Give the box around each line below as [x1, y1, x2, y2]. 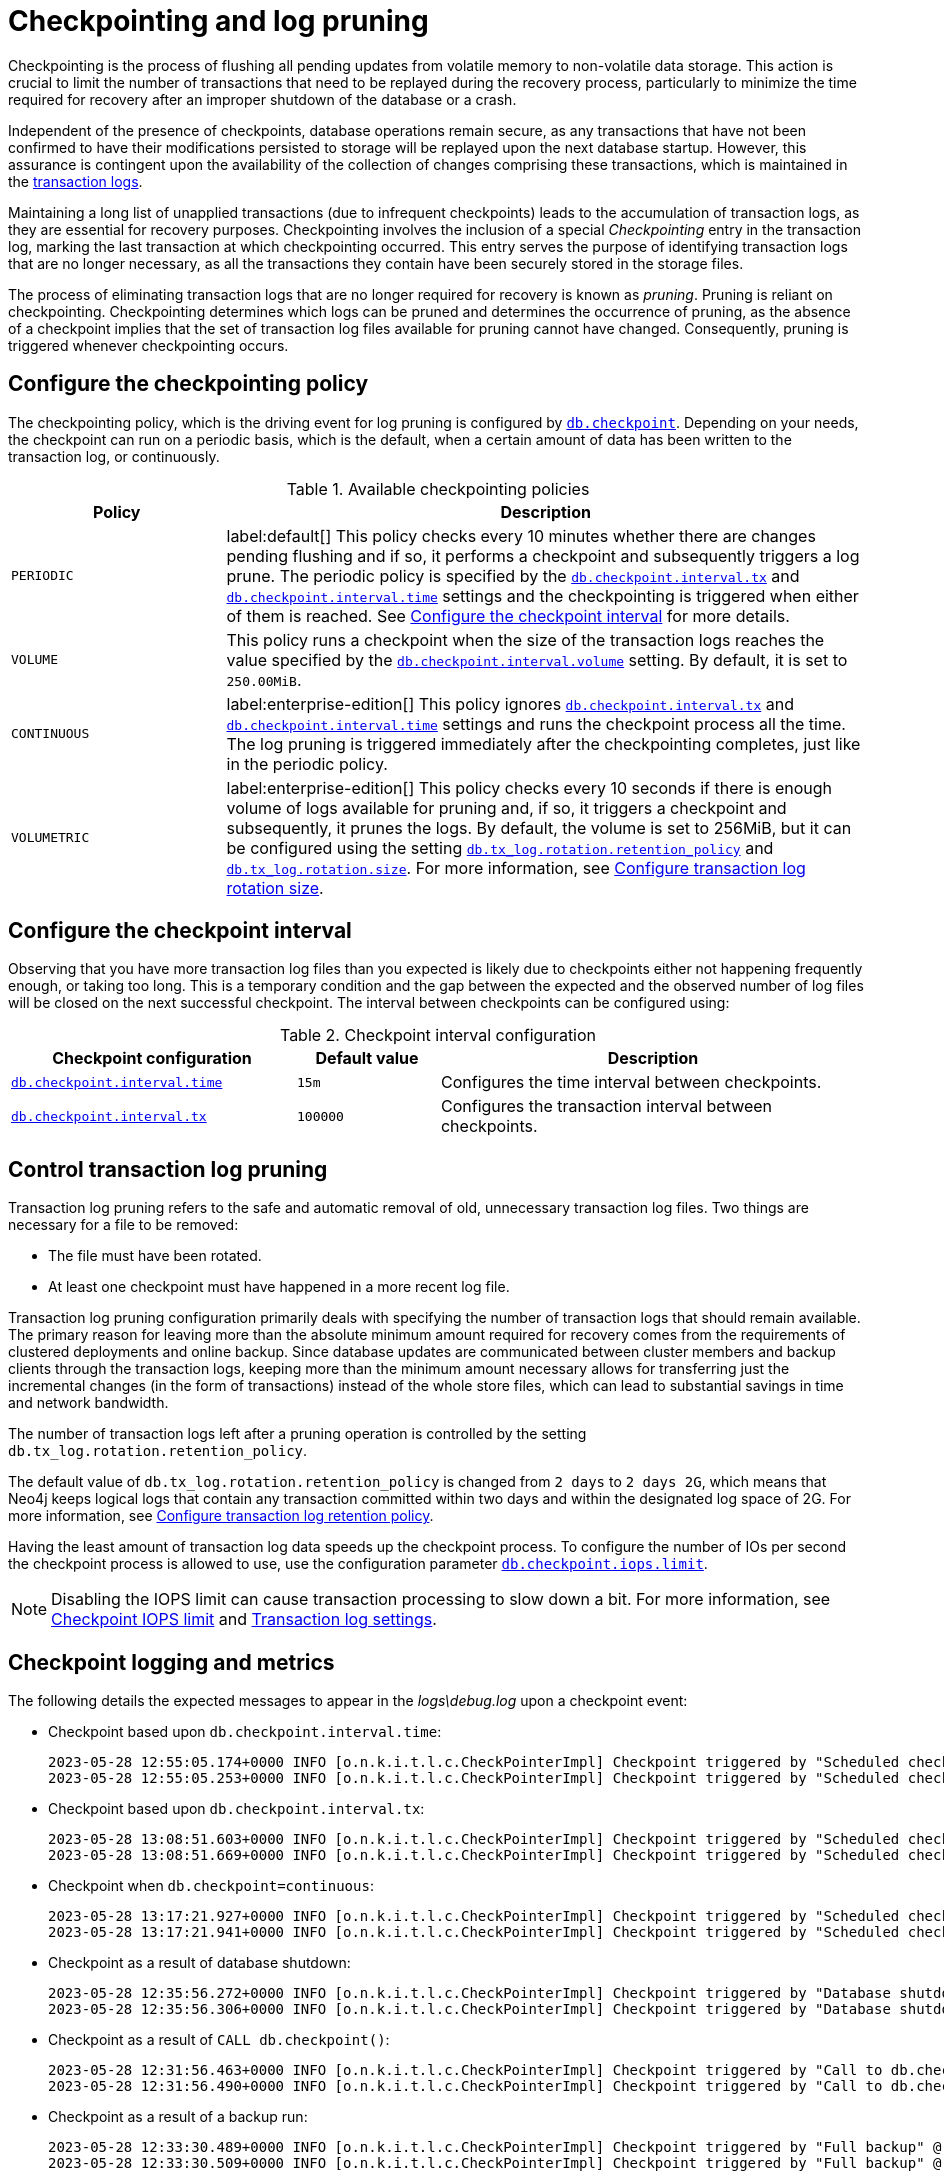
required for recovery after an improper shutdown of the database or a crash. [8, 90, 517, 108]
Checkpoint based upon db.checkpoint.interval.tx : [48, 1800, 425, 1818]
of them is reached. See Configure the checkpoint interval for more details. [226, 605, 790, 626]
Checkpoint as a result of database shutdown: [48, 1954, 351, 1972]
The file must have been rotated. [48, 1247, 262, 1265]
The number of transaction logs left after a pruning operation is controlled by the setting [8, 1425, 587, 1443]
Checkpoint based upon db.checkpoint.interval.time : [48, 1723, 442, 1741]
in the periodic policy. [226, 753, 388, 774]
